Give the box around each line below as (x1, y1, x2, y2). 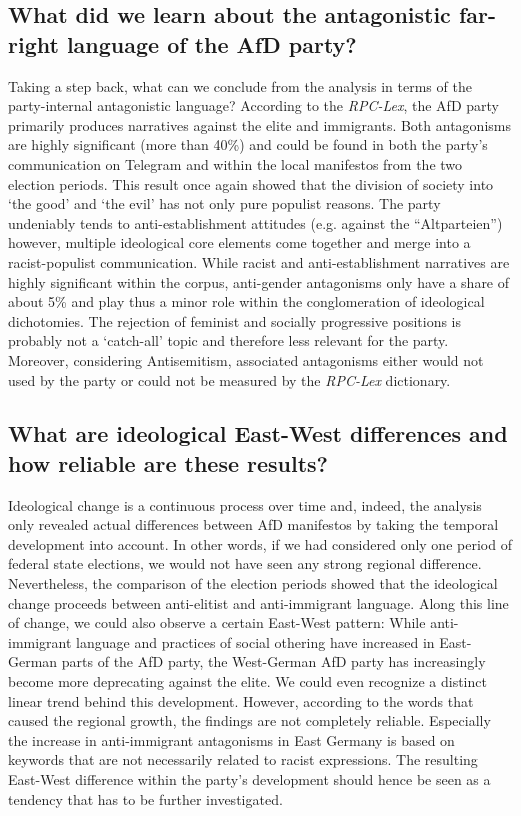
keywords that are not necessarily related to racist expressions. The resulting (8, 749, 478, 770)
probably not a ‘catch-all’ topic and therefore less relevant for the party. (8, 330, 449, 351)
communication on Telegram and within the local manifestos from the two (8, 153, 463, 174)
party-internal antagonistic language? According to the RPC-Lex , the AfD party (8, 95, 499, 116)
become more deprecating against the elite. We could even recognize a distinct (8, 671, 487, 692)
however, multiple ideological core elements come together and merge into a (8, 232, 471, 253)
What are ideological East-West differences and (8, 418, 508, 449)
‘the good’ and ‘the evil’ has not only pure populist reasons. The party (8, 193, 441, 214)
